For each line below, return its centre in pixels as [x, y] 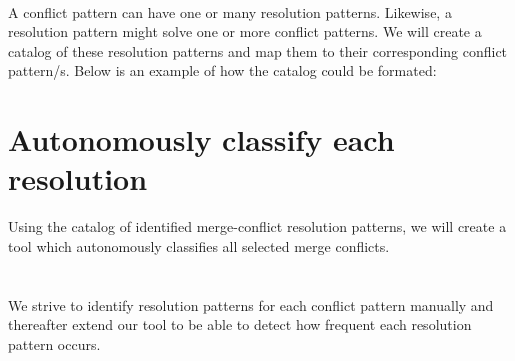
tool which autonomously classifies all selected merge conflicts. [199, 245]
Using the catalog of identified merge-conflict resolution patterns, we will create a [257, 226]
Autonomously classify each [201, 139]
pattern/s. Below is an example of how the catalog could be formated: [222, 70]
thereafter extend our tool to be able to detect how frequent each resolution [240, 324]
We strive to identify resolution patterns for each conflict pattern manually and [251, 304]
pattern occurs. [54, 343]
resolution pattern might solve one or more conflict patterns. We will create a [245, 31]
